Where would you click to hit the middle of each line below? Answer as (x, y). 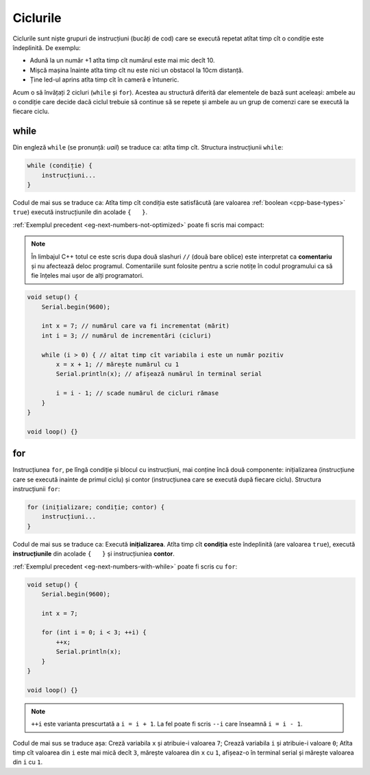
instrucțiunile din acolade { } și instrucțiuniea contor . (94, 554)
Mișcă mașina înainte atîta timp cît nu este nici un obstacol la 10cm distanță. (137, 70)
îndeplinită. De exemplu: (47, 47)
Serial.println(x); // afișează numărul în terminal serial (159, 374)
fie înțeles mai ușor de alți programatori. (87, 276)
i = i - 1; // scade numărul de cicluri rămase (137, 393)
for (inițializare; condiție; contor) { (96, 507)
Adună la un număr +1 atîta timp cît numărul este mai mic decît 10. (122, 60)
